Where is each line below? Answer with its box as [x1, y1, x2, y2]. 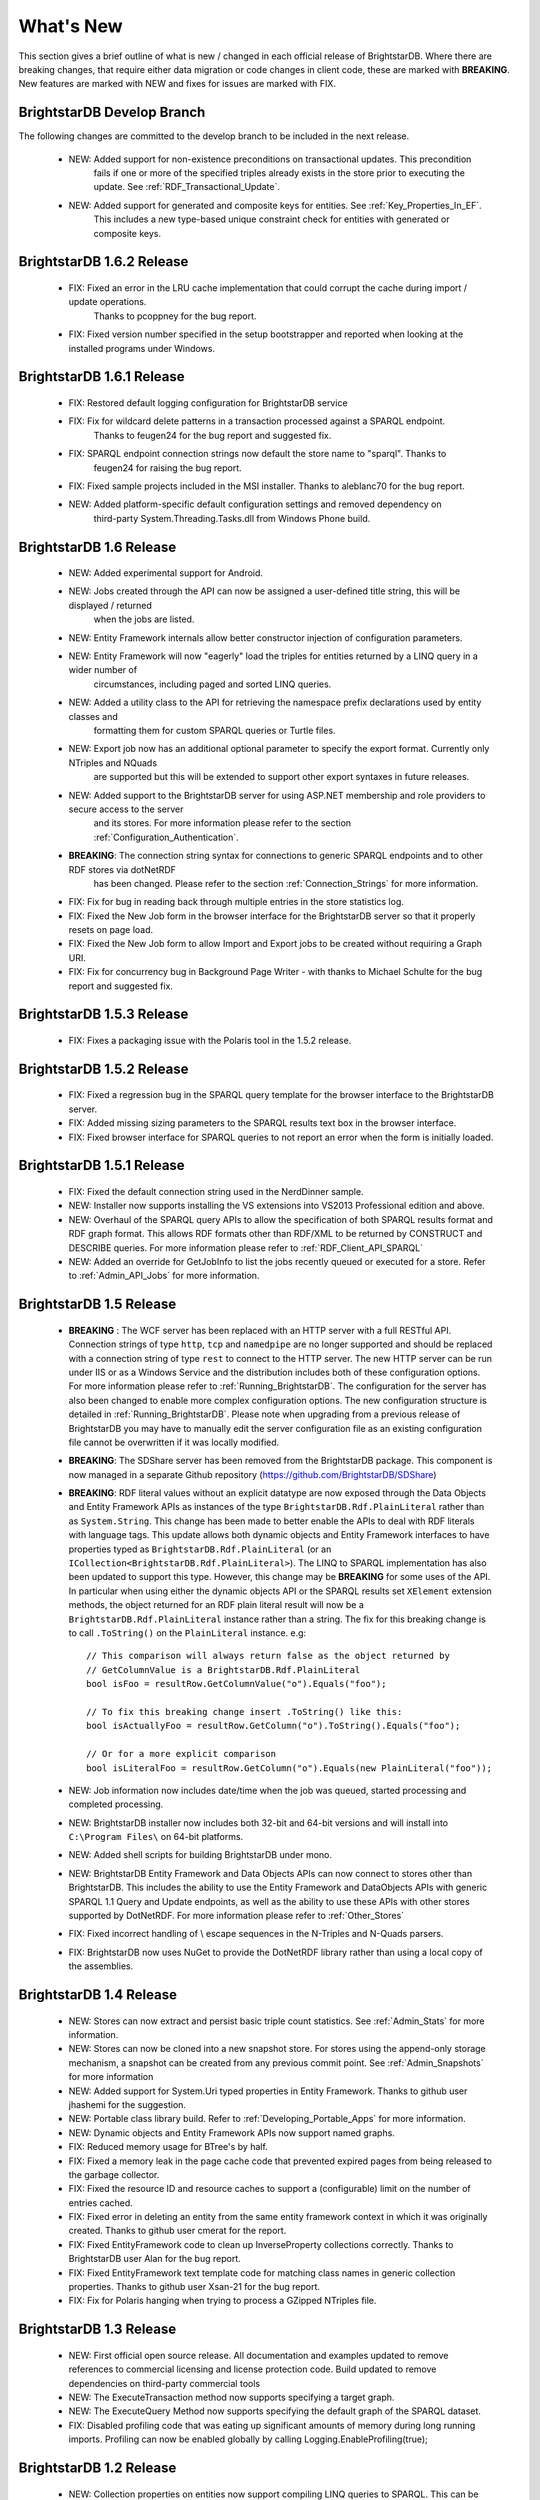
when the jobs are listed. [93, 613, 195, 625]
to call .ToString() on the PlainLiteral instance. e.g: [68, 1626, 307, 1639]
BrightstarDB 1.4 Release [18, 1986, 177, 2003]
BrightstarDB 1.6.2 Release [18, 253, 189, 270]
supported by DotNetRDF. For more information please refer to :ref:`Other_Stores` [68, 1910, 405, 1922]
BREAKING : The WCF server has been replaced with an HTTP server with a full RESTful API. [68, 1324, 452, 1336]
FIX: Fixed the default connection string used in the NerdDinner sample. [68, 1186, 364, 1198]
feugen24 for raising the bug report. [93, 461, 242, 474]
